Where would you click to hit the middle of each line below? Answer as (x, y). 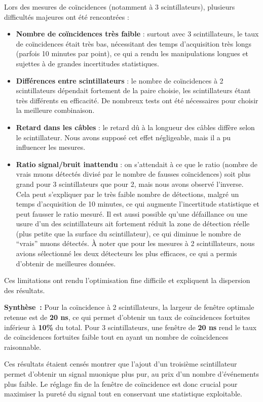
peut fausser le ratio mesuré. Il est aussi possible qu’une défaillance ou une (132, 213)
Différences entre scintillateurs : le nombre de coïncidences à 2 (120, 80)
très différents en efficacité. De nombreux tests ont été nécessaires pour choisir (137, 100)
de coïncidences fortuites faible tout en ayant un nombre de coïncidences (116, 337)
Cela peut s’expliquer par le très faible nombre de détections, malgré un (127, 194)
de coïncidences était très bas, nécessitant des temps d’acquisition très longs (134, 43)
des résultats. (25, 290)
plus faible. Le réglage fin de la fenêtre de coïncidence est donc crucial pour (121, 384)
